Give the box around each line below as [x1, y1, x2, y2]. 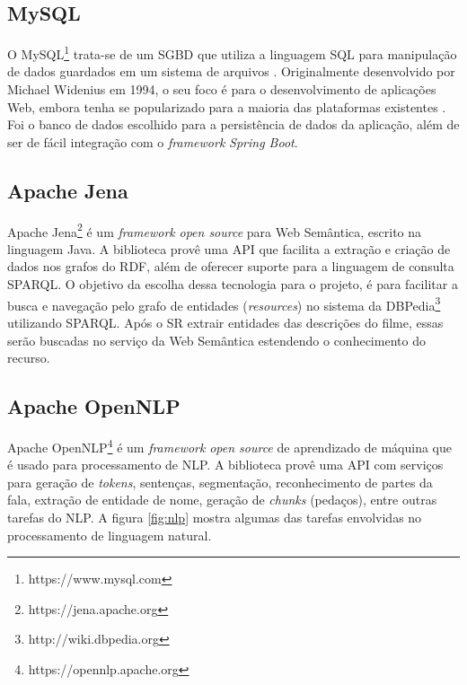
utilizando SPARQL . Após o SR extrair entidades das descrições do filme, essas [7, 312, 444, 331]
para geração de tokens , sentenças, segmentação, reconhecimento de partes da [7, 472, 433, 491]
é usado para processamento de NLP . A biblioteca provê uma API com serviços [7, 455, 444, 474]
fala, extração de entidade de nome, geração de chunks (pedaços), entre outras [7, 490, 437, 509]
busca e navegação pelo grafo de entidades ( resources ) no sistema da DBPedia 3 [7, 293, 441, 314]
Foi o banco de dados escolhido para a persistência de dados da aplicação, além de [7, 115, 460, 134]
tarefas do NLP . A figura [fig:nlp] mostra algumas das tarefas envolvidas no [7, 507, 422, 526]
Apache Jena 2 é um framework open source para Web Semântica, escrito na [7, 219, 422, 241]
